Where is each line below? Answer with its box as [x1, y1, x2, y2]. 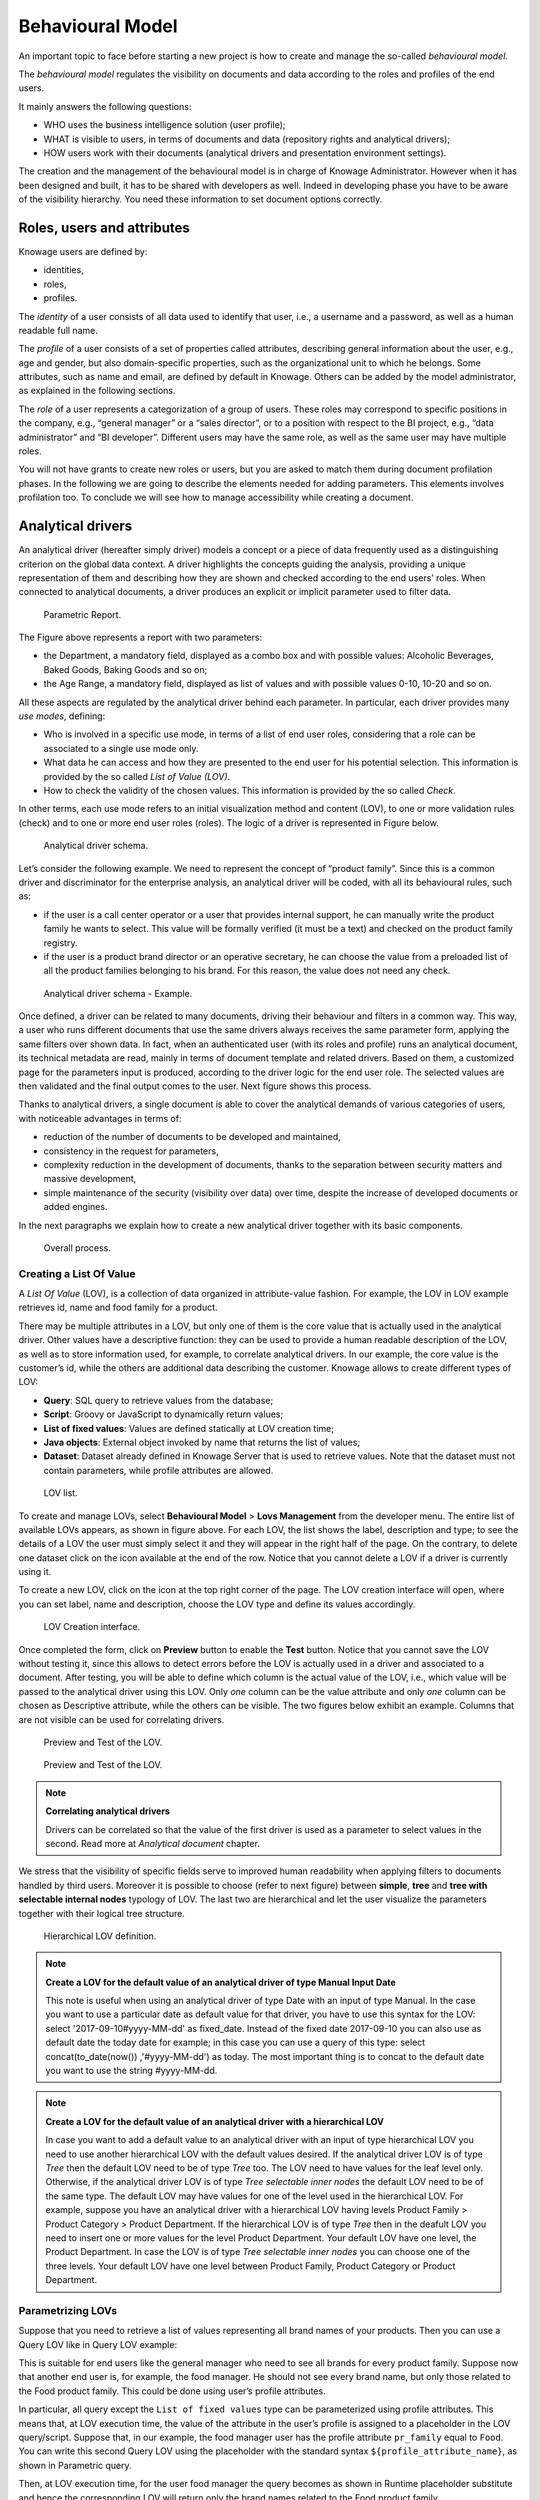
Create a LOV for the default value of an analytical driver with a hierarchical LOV [45, 2115, 384, 2127]
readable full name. [18, 324, 99, 336]
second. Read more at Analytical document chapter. [45, 1837, 260, 1849]
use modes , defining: [18, 710, 106, 722]
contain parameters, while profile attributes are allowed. [43, 1464, 274, 1476]
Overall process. [43, 1241, 112, 1254]
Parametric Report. [43, 608, 122, 620]
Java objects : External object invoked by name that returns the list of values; [43, 1436, 361, 1448]
